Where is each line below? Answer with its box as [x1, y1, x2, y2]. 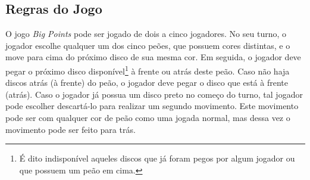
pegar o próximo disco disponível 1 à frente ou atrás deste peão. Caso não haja [5, 63, 290, 77]
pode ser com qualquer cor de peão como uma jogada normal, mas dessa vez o [5, 111, 290, 124]
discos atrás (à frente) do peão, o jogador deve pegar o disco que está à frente [5, 76, 288, 89]
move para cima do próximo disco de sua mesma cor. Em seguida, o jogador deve [5, 51, 301, 63]
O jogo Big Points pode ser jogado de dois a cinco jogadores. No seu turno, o [5, 27, 286, 40]
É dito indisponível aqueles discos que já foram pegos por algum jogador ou [19, 152, 295, 165]
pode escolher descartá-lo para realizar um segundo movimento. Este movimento [5, 100, 299, 112]
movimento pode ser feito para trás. [5, 123, 136, 135]
